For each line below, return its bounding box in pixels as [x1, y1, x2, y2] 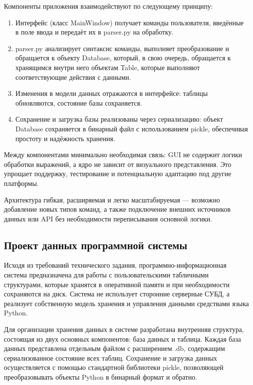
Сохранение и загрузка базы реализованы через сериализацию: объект [15, 114, 223, 124]
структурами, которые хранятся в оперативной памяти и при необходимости [4, 279, 230, 289]
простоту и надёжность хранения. [15, 133, 115, 143]
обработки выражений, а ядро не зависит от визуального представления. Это [4, 159, 232, 169]
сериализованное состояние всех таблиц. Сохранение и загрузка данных [4, 352, 217, 363]
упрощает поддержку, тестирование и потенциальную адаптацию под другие [4, 168, 232, 179]
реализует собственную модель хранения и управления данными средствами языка [4, 298, 249, 308]
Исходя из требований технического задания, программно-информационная [4, 260, 227, 270]
